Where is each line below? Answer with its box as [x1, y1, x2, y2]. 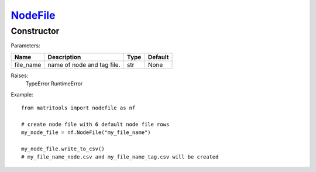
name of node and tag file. [47, 60, 121, 68]
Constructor [11, 26, 60, 36]
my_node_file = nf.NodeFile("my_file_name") [21, 129, 152, 136]
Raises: [11, 72, 29, 79]
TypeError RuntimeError [25, 80, 83, 87]
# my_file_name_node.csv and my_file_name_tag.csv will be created [21, 154, 219, 160]
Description [47, 53, 81, 61]
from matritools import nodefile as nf [21, 104, 136, 111]
